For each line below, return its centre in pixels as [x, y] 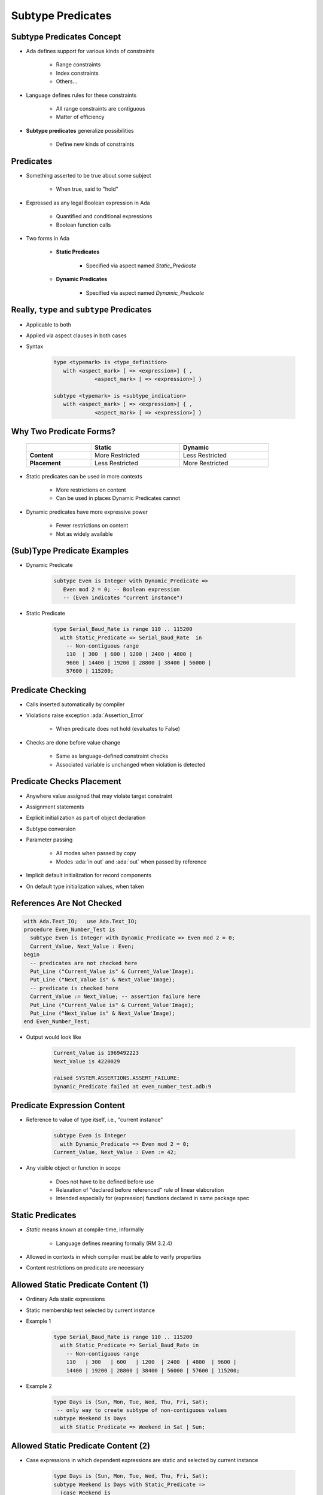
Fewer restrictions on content [92, 526]
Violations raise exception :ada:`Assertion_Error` [85, 715]
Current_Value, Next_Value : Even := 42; [115, 1152]
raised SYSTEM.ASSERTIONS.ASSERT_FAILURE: [117, 1078]
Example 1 [38, 1321]
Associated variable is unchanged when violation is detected [131, 764]
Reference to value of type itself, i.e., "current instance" [95, 1120]
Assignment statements [55, 807]
